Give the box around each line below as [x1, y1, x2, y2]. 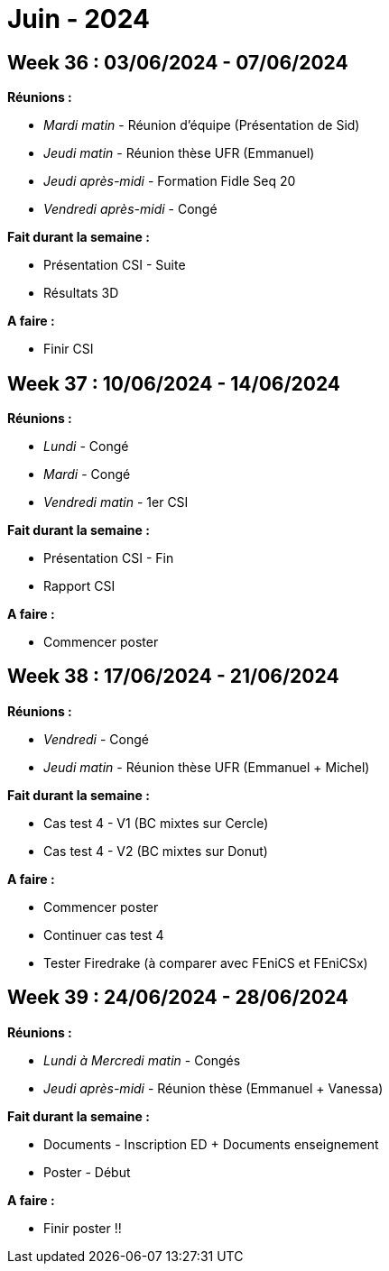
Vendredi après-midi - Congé [43, 201, 218, 217]
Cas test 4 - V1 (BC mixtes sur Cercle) [43, 815, 269, 831]
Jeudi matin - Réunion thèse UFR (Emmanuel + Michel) [43, 759, 370, 775]
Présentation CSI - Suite [43, 257, 186, 273]
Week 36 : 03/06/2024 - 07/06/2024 [7, 51, 348, 74]
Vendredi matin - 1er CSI [43, 494, 189, 511]
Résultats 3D [43, 285, 119, 301]
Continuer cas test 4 [43, 926, 164, 943]
